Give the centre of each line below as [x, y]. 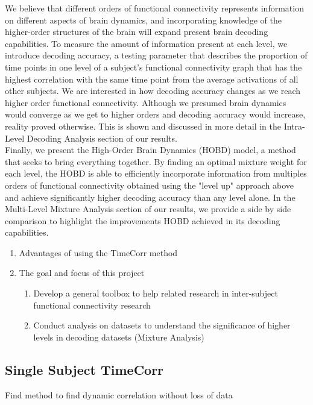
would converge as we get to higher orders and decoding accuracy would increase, [155, 114]
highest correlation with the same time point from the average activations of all [152, 79]
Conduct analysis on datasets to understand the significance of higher [162, 325]
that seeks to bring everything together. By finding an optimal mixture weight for [156, 161]
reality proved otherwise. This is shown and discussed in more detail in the [143, 126]
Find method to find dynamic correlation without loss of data [119, 394]
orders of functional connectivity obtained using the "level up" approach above [150, 185]
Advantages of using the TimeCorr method [98, 252]
